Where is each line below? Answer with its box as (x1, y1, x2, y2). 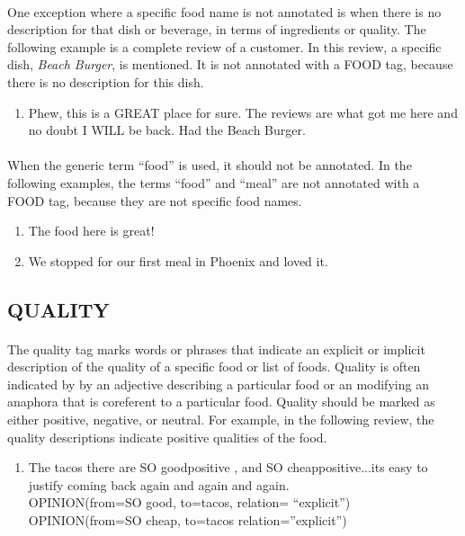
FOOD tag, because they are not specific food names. (7, 191, 302, 210)
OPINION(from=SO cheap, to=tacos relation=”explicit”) (28, 511, 347, 530)
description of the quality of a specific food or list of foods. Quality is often (7, 357, 421, 376)
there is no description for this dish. (7, 72, 204, 91)
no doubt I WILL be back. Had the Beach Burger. (28, 121, 306, 139)
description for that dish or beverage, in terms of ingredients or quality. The (7, 20, 426, 39)
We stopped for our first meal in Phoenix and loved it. (28, 251, 328, 270)
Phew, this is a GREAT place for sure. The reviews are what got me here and (28, 103, 458, 121)
